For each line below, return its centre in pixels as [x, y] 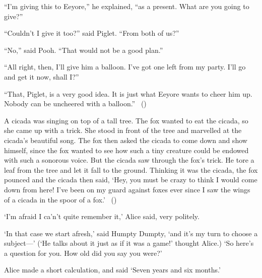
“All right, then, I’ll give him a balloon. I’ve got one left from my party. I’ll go [125, 67]
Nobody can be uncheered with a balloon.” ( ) [75, 103]
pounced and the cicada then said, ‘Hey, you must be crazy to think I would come [131, 180]
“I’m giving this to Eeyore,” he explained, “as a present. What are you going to [127, 6]
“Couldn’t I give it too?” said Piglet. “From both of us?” [92, 33]
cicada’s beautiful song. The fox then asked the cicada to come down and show [126, 140]
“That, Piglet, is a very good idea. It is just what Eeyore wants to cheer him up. [128, 93]
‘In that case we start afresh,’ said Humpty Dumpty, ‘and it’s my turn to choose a [131, 233]
